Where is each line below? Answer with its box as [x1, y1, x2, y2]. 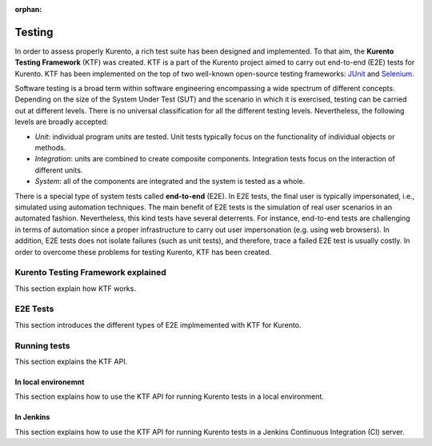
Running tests [14, 340, 70, 351]
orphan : [14, 5, 42, 14]
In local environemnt [14, 376, 85, 387]
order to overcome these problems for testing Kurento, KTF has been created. [14, 247, 272, 257]
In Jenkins [14, 412, 50, 422]
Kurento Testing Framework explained [14, 267, 167, 278]
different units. [34, 165, 83, 175]
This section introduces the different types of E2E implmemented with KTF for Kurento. [14, 320, 302, 329]
